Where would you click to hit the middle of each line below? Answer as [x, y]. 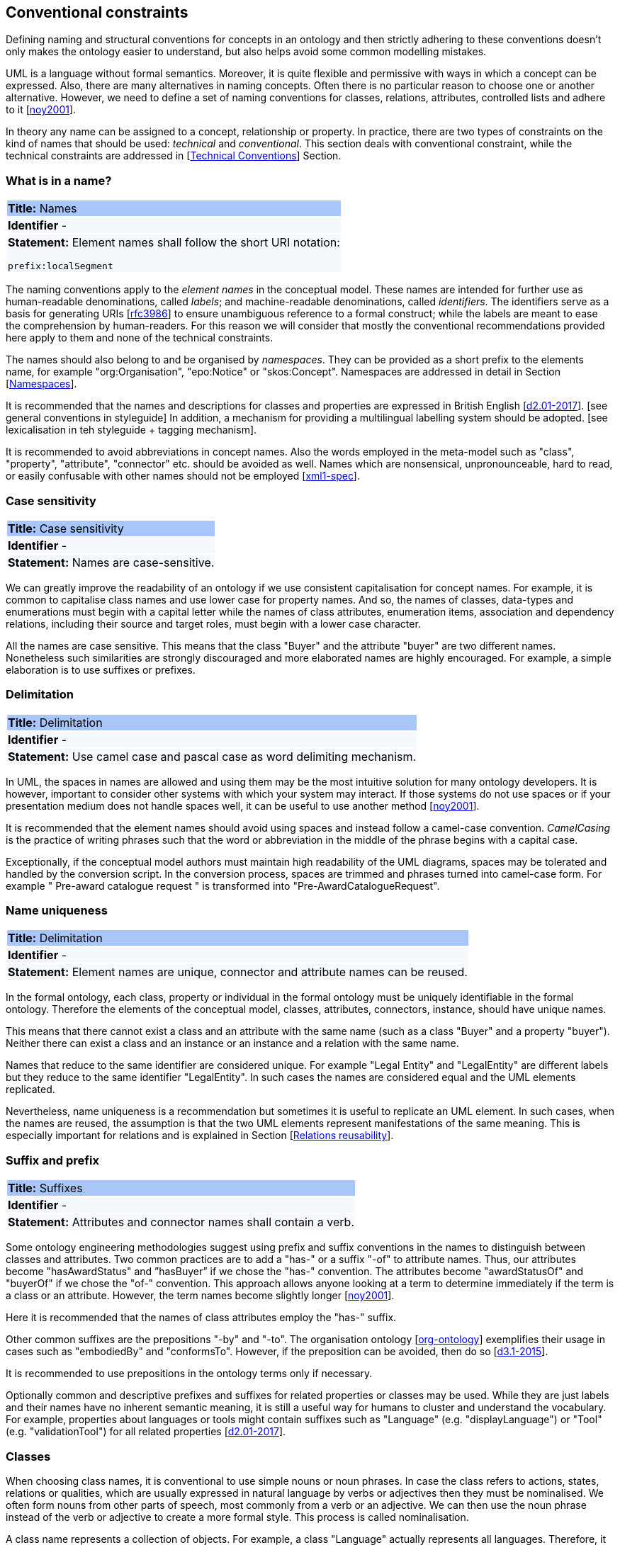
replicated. [30, 1090]
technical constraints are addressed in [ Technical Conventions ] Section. [174, 156]
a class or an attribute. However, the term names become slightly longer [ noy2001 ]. [200, 1296]
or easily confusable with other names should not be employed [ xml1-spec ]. [183, 476]
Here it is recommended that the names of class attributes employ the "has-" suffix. [201, 1318]
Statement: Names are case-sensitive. [111, 562]
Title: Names [43, 209]
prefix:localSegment [61, 266]
